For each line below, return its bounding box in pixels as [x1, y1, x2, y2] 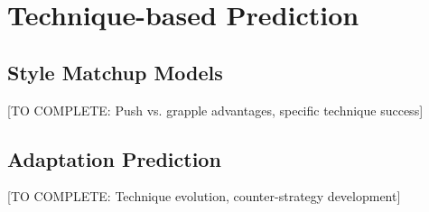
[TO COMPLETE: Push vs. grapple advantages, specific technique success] [7, 100, 424, 119]
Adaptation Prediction [7, 144, 221, 172]
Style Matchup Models [7, 58, 223, 86]
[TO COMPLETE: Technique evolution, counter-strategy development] [7, 187, 401, 206]
